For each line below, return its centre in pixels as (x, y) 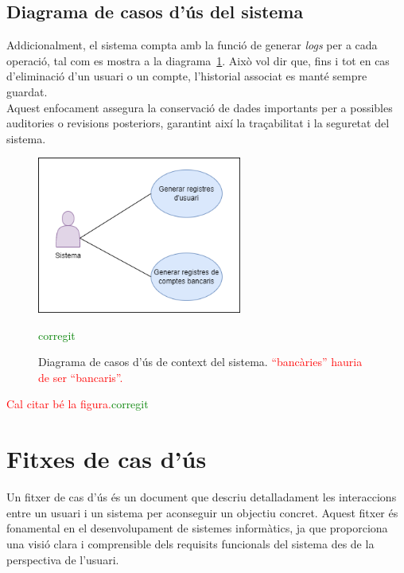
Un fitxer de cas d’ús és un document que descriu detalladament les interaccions (202, 497)
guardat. (27, 91)
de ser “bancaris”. (81, 377)
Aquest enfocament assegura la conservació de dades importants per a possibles (200, 107)
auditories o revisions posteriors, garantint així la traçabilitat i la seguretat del (198, 123)
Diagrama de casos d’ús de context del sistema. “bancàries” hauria (200, 362)
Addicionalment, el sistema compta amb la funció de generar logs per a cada (192, 45)
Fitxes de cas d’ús (107, 459)
